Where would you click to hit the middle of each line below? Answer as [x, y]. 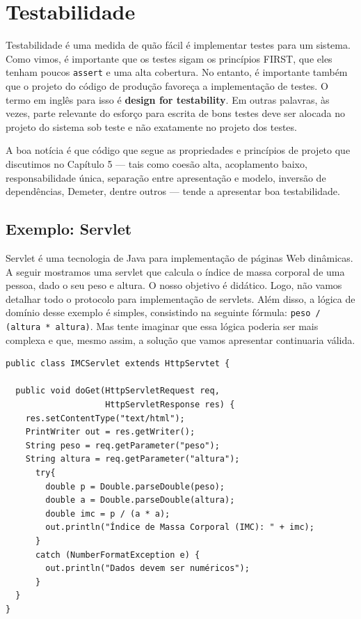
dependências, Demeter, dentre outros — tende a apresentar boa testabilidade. [173, 191]
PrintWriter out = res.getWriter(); [110, 432]
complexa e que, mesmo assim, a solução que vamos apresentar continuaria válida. [180, 339]
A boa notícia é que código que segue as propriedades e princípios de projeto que [178, 150]
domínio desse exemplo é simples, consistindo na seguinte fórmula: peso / [163, 312]
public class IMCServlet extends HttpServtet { [118, 364]
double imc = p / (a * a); [108, 514]
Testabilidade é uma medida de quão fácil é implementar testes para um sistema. [178, 45]
